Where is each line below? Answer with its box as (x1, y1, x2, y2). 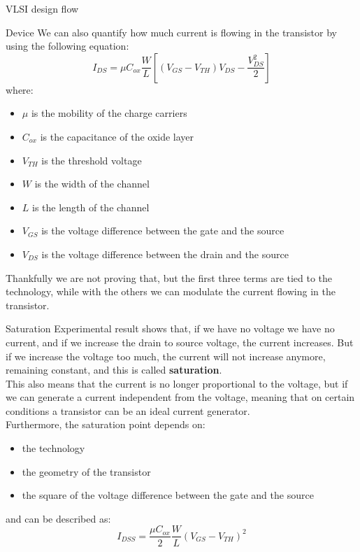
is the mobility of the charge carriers (31, 106, 187, 120)
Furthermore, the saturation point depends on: (6, 417, 206, 432)
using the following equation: (6, 38, 129, 53)
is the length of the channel (32, 199, 150, 214)
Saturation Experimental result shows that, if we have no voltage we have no (6, 321, 335, 336)
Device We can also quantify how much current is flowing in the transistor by (6, 24, 337, 39)
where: (6, 82, 34, 97)
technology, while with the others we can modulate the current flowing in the (6, 284, 336, 299)
